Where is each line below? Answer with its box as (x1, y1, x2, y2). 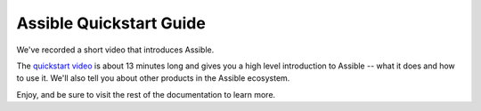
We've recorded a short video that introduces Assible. (16, 44, 215, 55)
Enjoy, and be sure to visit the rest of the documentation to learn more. (16, 89, 276, 99)
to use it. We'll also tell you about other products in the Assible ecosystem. (16, 73, 290, 83)
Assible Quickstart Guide (16, 13, 207, 33)
